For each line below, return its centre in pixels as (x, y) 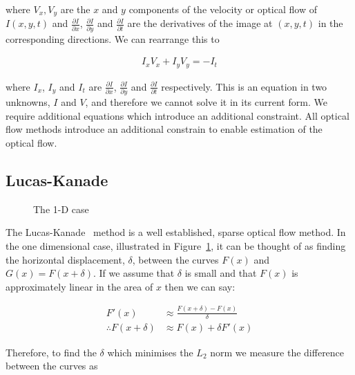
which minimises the (150, 352)
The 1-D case (61, 209)
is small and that (221, 273)
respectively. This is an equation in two (244, 86)
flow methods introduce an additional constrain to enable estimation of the (164, 129)
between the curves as (52, 366)
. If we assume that (134, 273)
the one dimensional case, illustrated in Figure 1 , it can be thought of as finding (176, 245)
